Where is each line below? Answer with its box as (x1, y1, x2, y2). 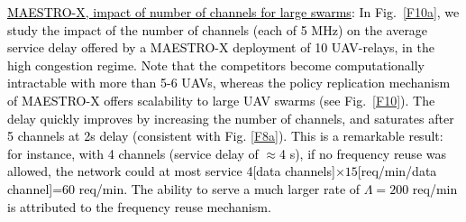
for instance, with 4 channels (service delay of (7, 143, 259, 162)
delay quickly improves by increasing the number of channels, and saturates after (7, 108, 454, 127)
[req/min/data (357, 162, 437, 180)
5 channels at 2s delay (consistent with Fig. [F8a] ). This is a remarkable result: (7, 126, 443, 145)
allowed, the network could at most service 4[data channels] (7, 162, 335, 180)
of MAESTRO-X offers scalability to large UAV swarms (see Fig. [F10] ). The (7, 90, 435, 109)
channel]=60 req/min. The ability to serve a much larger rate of (7, 179, 361, 198)
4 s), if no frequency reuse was (279, 143, 446, 162)
